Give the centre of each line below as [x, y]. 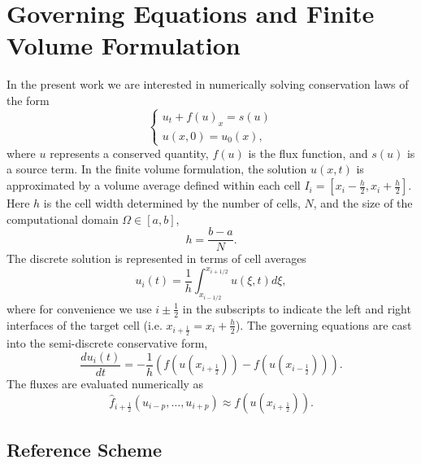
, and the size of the [363, 203]
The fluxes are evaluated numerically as [105, 384]
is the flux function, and [308, 153]
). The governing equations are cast [323, 324]
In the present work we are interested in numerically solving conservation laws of [208, 84]
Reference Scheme [85, 450]
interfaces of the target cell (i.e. [85, 324]
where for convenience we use [79, 308]
